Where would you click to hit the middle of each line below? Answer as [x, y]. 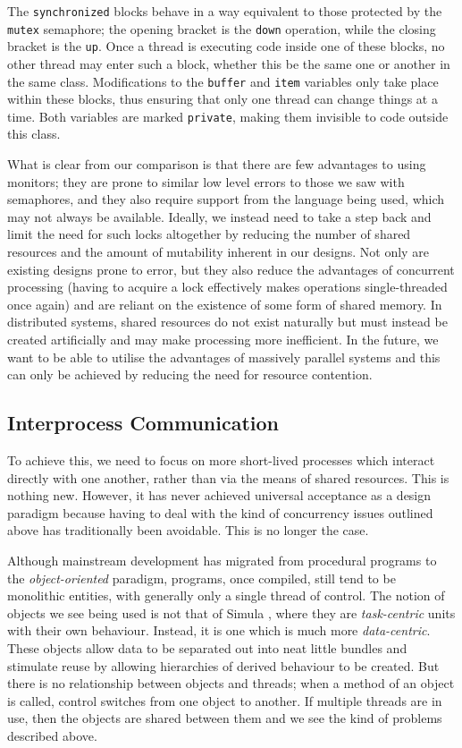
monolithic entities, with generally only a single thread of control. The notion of [226, 595]
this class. [34, 134]
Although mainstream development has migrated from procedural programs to [222, 560]
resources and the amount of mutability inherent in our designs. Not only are [218, 252]
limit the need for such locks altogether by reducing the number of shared [209, 234]
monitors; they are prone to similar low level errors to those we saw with [206, 181]
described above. [52, 735]
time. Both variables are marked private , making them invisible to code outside [228, 116]
